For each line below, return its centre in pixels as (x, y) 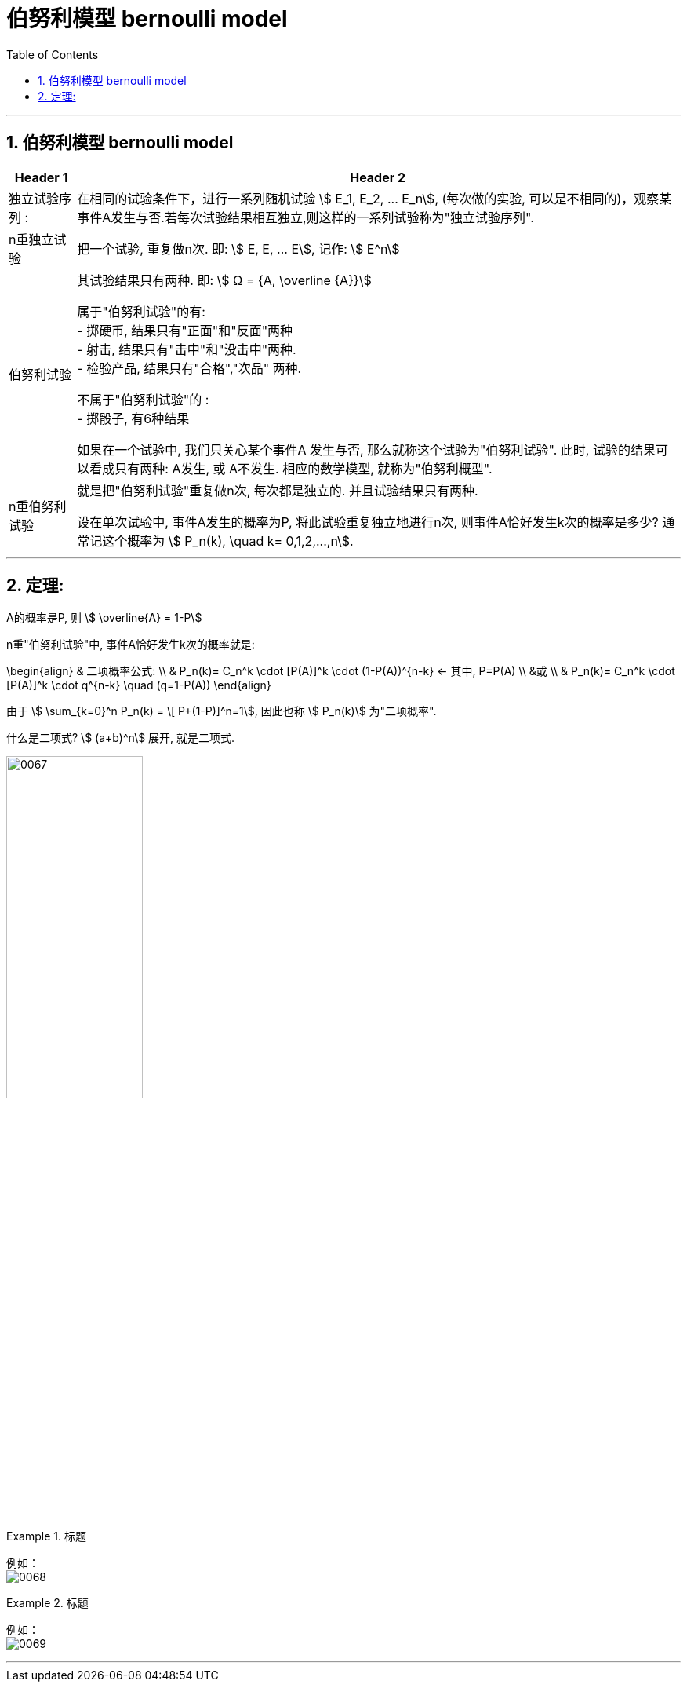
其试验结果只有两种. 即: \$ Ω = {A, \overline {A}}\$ (224, 280)
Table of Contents (53, 54)
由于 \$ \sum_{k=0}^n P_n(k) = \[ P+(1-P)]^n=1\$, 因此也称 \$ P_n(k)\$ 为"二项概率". (222, 711)
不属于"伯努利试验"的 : (143, 399)
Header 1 (41, 177)
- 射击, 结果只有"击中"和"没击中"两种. (187, 349)
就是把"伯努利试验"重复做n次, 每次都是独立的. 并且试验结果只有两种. (278, 490)
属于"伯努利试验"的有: (141, 311)
